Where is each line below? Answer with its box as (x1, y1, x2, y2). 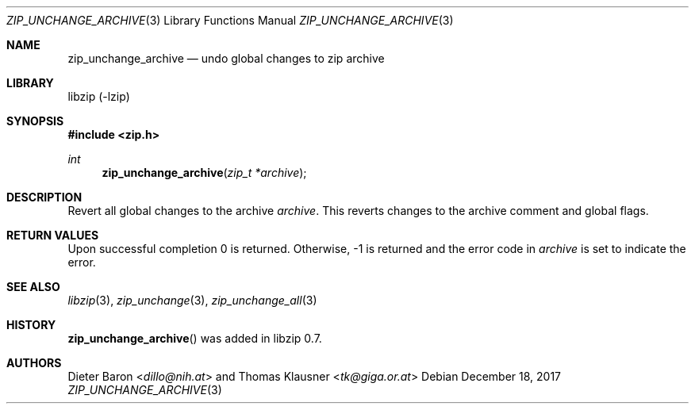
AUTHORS (6, 356, 62, 370)
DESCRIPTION (6, 190, 83, 204)
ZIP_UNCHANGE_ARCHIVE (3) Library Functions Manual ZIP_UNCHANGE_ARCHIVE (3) (6, 13, 454, 27)
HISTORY (6, 318, 56, 331)
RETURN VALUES (6, 228, 99, 242)
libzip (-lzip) (67, 90, 130, 103)
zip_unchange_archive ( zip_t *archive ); (102, 166, 307, 179)
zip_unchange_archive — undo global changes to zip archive (67, 52, 385, 65)
